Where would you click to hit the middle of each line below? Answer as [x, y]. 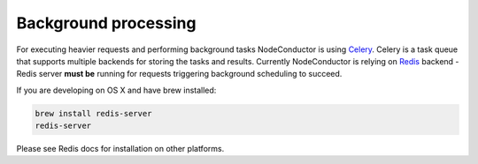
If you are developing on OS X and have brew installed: [116, 90]
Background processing [106, 23]
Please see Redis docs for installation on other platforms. [120, 149]
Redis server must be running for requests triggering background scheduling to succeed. [179, 74]
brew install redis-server [93, 113]
